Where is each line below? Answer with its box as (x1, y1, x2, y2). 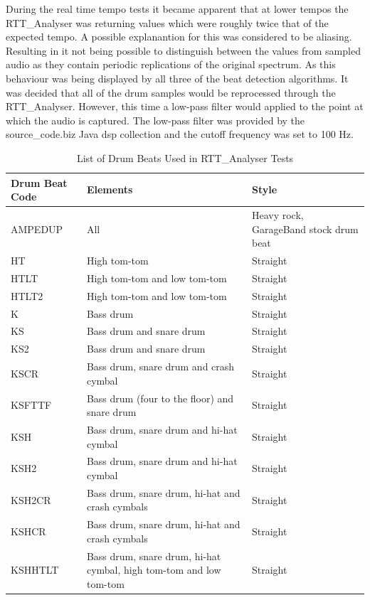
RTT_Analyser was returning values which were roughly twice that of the (6, 15, 329, 30)
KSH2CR (11, 492, 51, 507)
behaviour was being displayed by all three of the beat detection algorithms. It (6, 70, 349, 85)
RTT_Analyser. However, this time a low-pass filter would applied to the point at (6, 99, 364, 114)
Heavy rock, (251, 207, 304, 222)
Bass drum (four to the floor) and (86, 390, 234, 405)
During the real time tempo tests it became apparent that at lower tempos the (6, 1, 349, 16)
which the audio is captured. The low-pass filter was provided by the (6, 112, 305, 127)
